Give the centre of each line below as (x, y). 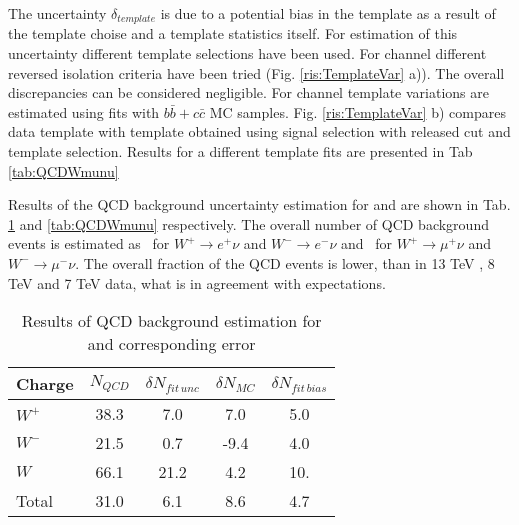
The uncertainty (57, 13)
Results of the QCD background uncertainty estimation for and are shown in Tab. (259, 204)
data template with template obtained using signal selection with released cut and (259, 131)
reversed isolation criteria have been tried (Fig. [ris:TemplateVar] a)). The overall (256, 72)
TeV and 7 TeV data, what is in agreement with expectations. (197, 282)
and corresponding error (171, 344)
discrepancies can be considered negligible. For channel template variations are (248, 92)
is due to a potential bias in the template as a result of (328, 13)
